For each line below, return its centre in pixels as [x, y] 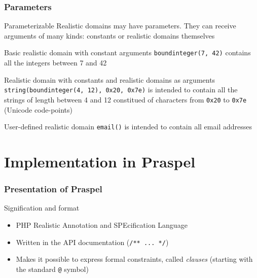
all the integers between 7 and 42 [56, 63]
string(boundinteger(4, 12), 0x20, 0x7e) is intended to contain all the [121, 90]
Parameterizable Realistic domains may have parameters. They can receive [120, 26]
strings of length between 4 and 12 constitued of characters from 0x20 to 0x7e [125, 99]
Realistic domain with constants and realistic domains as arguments [110, 79]
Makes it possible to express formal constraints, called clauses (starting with [134, 259]
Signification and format [42, 208]
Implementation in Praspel [100, 161]
